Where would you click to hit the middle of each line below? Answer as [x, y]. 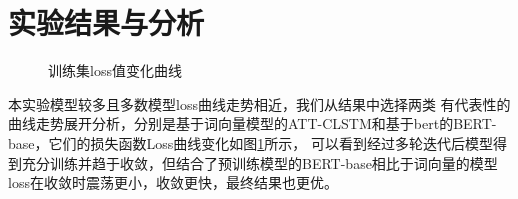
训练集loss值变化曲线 [115, 70]
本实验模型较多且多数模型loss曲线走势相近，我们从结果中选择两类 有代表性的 [259, 103]
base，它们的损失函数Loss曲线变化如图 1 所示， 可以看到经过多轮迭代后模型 [250, 142]
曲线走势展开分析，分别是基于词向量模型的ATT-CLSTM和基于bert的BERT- [252, 123]
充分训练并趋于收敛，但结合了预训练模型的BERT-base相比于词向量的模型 [259, 162]
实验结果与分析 [106, 22]
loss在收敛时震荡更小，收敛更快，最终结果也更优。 [173, 182]
